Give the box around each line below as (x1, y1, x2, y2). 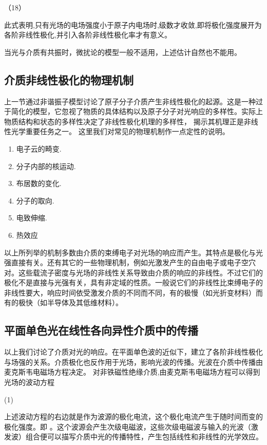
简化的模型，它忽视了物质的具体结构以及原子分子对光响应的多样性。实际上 (11, 106, 263, 117)
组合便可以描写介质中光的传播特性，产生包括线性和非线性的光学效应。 (25, 431, 263, 442)
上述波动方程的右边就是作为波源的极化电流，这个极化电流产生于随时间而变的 (4, 411, 263, 422)
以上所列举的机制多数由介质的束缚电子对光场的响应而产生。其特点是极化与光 (4, 247, 263, 257)
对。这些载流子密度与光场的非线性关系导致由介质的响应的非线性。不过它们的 (4, 267, 263, 277)
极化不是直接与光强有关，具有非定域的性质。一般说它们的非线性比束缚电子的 (4, 277, 263, 288)
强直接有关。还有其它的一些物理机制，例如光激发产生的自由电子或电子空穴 (4, 257, 256, 268)
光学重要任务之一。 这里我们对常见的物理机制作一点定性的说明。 (11, 126, 230, 137)
